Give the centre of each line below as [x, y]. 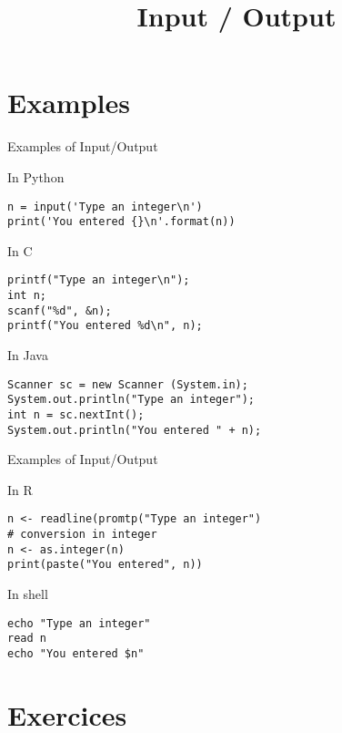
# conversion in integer [82, 535]
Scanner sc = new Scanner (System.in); [128, 384]
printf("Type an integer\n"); [99, 280]
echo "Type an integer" [79, 623]
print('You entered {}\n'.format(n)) [121, 222]
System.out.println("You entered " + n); [135, 430]
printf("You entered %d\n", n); [105, 326]
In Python [36, 176]
